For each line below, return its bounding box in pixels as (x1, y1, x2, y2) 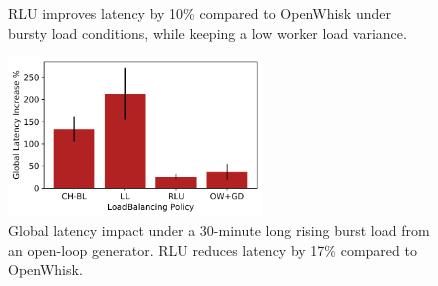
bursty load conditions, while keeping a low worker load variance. (8, 22, 407, 43)
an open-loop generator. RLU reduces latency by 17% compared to (8, 239, 417, 260)
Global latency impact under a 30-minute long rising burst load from (8, 220, 430, 241)
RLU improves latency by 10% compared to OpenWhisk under (8, 3, 391, 23)
